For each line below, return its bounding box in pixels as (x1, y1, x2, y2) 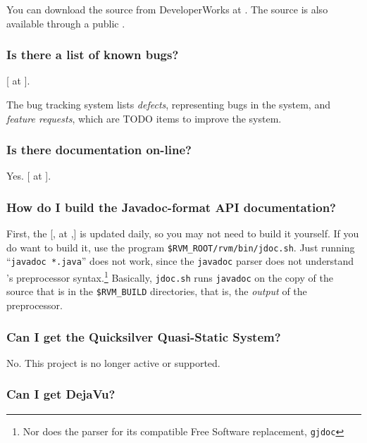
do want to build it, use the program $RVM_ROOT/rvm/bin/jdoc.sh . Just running (6, 239, 355, 254)
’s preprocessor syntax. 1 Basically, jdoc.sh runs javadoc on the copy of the (6, 268, 333, 285)
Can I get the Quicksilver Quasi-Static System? (6, 327, 281, 345)
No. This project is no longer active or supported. (6, 355, 220, 370)
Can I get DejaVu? (6, 385, 116, 403)
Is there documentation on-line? (6, 141, 192, 158)
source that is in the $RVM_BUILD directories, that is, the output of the (6, 284, 307, 299)
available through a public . (6, 15, 125, 30)
